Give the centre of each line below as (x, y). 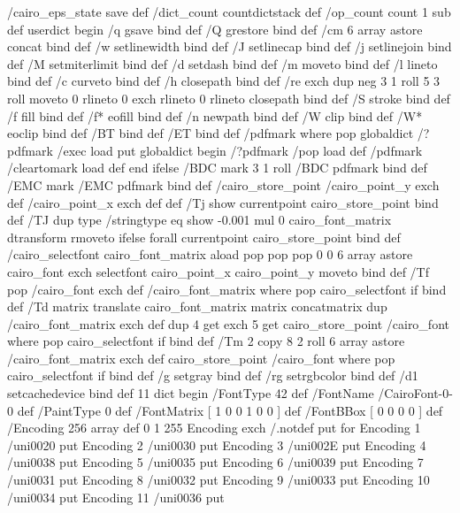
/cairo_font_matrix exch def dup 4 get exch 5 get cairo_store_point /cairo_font (228, 323)
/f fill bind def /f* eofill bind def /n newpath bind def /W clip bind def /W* (215, 115)
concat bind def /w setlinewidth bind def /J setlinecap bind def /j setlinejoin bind (230, 46)
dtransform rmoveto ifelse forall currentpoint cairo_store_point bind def (204, 237)
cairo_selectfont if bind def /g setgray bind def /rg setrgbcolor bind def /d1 (213, 375)
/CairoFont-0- (415, 393)
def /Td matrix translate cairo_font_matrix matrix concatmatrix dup (197, 306)
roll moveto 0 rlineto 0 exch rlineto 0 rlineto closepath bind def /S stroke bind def (229, 98)
